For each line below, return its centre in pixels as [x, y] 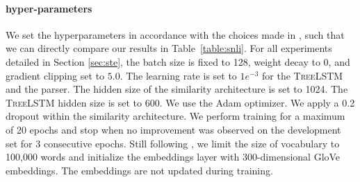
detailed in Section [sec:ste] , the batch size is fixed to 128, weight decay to [163, 61]
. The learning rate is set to [178, 75]
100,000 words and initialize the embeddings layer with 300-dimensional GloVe [173, 157]
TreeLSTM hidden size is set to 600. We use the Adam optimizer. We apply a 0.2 [180, 102]
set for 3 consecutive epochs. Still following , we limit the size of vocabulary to [173, 143]
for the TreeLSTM [303, 75]
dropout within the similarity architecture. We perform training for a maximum [175, 116]
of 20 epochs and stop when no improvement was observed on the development [173, 129]
